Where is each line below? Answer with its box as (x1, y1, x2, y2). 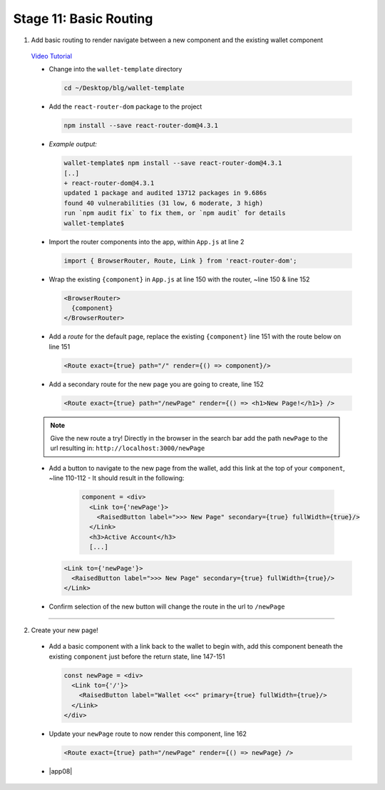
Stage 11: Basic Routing (13, 11, 153, 26)
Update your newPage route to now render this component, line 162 (48, 729, 247, 739)
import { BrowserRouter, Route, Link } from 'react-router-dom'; (63, 256, 297, 264)
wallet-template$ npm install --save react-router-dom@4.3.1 (63, 159, 282, 167)
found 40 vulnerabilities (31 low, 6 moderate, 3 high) (63, 199, 264, 207)
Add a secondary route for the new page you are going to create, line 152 (48, 379, 264, 389)
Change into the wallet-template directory (48, 65, 183, 74)
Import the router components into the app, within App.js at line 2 (48, 237, 245, 246)
